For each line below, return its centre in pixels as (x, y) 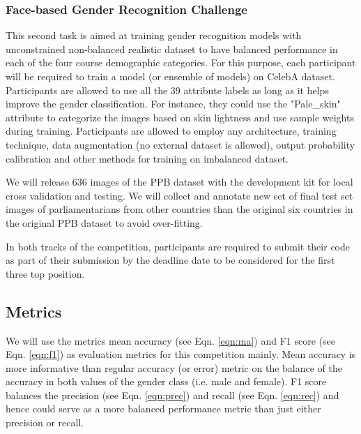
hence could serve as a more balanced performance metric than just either (163, 409)
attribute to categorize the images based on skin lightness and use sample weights (180, 117)
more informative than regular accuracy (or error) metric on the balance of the (174, 367)
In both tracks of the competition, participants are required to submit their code (178, 246)
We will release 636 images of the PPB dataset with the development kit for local (179, 182)
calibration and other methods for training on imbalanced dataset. (147, 158)
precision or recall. (45, 422)
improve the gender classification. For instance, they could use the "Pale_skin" (173, 104)
